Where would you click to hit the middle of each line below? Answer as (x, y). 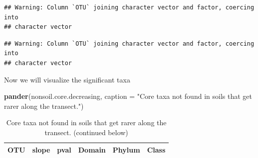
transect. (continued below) (86, 132)
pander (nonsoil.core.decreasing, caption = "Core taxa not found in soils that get (128, 96)
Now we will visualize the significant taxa (67, 79)
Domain (92, 149)
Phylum (126, 149)
